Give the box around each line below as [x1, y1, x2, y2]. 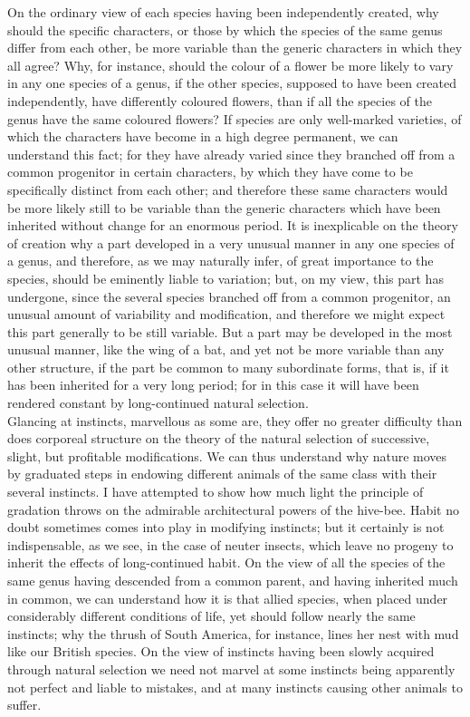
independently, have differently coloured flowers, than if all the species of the [7, 91, 432, 110]
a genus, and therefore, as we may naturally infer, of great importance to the [7, 251, 434, 270]
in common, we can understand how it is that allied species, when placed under [7, 588, 448, 607]
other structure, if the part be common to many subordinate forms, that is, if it [7, 357, 449, 376]
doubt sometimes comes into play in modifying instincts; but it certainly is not [7, 518, 445, 537]
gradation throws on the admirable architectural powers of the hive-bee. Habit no [7, 499, 459, 518]
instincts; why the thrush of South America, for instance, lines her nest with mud [7, 624, 459, 643]
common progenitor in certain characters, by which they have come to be [7, 162, 413, 181]
